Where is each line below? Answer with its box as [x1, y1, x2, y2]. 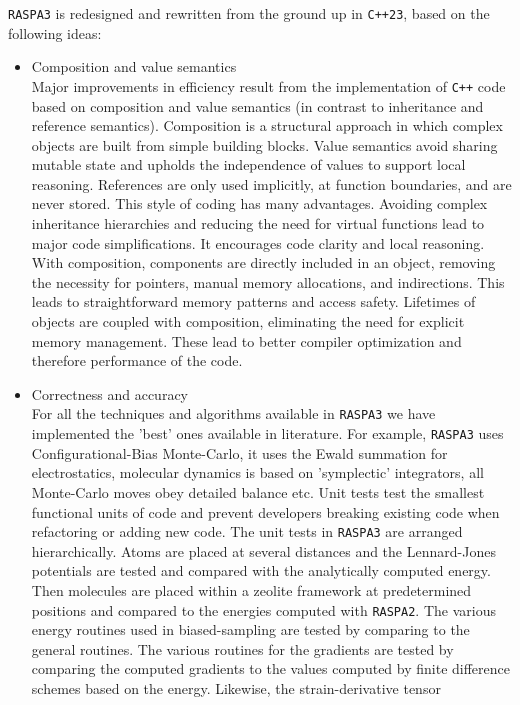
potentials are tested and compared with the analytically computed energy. [31, 560, 491, 581]
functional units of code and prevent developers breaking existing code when [31, 501, 500, 522]
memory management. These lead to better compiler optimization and [31, 330, 462, 351]
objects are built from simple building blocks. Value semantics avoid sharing [31, 134, 498, 155]
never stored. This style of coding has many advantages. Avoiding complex [31, 193, 488, 214]
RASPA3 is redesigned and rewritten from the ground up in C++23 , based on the [8, 3, 490, 23]
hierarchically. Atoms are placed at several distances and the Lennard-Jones [31, 540, 496, 561]
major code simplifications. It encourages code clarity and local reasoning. [31, 232, 485, 253]
